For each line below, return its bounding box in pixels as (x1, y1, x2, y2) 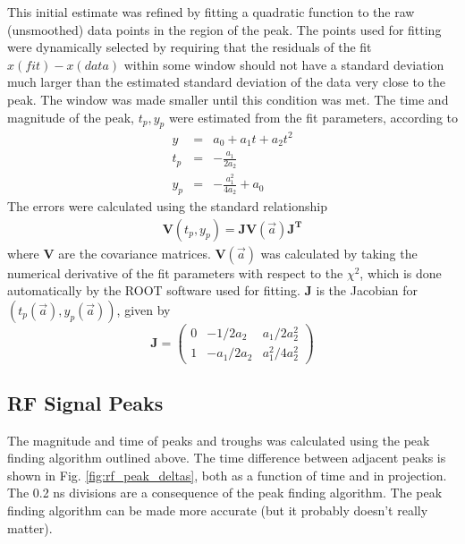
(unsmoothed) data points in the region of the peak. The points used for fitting (7, 20, 442, 38)
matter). (7, 518, 53, 537)
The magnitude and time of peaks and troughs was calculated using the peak (7, 430, 430, 449)
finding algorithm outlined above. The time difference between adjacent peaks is (7, 448, 446, 467)
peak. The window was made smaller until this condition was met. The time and (7, 89, 449, 108)
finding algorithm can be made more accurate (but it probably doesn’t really (7, 501, 428, 520)
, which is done (359, 263, 442, 282)
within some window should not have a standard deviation (123, 55, 444, 73)
